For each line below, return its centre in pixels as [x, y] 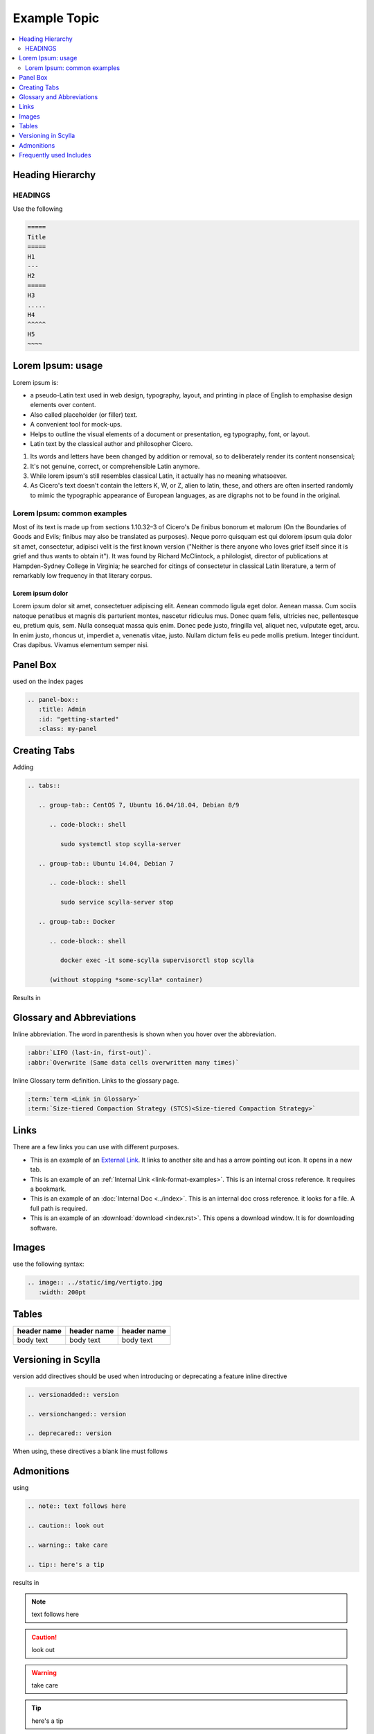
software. [44, 1228]
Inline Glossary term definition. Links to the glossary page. [96, 1080]
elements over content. [63, 405]
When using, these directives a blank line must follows [90, 1451]
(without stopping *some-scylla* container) [126, 980]
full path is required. [59, 1208]
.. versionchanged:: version [77, 1414]
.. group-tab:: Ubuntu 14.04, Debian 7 [106, 863]
